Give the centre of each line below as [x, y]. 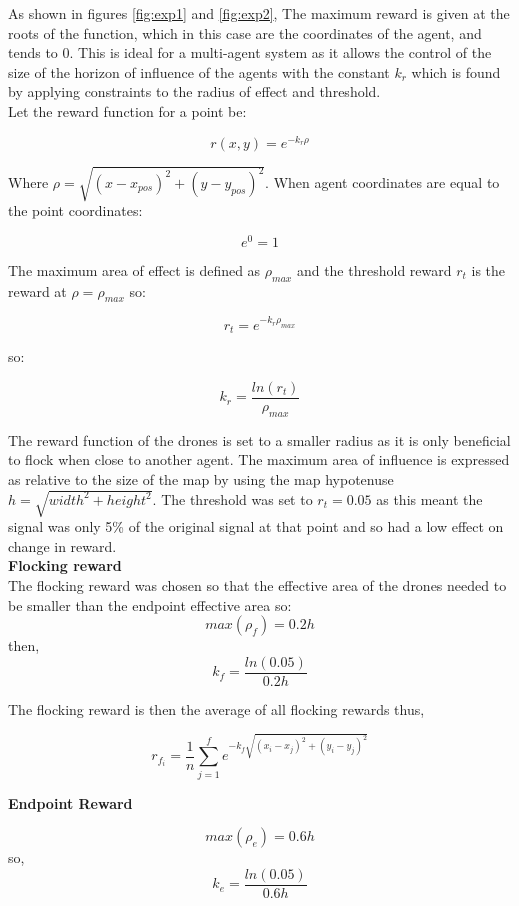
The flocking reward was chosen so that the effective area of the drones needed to [257, 584]
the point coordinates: [75, 210]
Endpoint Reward [70, 802]
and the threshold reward [374, 269]
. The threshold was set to [232, 498]
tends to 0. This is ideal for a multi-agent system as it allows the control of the [250, 52]
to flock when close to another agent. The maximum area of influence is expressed [259, 459]
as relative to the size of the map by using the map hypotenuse [201, 479]
